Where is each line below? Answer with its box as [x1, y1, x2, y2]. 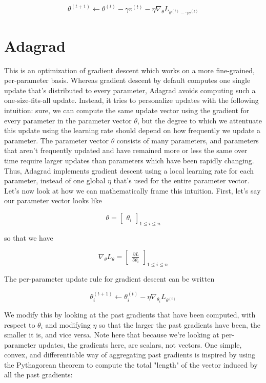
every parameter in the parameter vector [4, 115, 132, 125]
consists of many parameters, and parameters [116, 135, 259, 145]
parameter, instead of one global [4, 175, 106, 186]
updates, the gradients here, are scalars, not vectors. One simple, [38, 339, 242, 350]
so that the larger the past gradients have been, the [99, 319, 261, 330]
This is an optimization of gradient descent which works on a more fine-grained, [4, 65, 255, 75]
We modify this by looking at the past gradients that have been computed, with [4, 309, 256, 320]
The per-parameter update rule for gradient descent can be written [4, 273, 215, 284]
